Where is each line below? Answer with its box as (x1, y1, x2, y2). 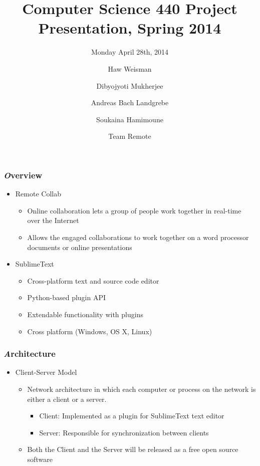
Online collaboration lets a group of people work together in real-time (27, 205, 241, 215)
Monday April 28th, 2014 (91, 47, 169, 57)
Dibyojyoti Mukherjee (96, 80, 163, 91)
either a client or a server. (27, 393, 107, 404)
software (27, 453, 53, 464)
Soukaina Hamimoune (96, 114, 163, 124)
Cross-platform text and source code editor (27, 275, 159, 286)
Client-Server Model (15, 367, 77, 377)
